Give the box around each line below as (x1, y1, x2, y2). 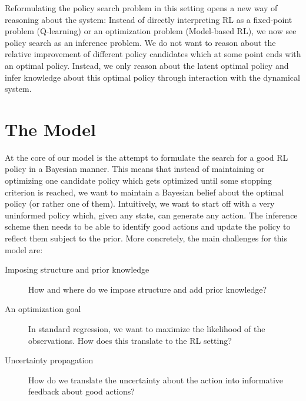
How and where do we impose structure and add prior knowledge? (28, 283, 267, 295)
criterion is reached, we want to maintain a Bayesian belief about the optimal (5, 185, 284, 198)
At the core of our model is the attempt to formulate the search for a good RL (5, 151, 288, 163)
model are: (5, 243, 43, 256)
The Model (5, 117, 96, 141)
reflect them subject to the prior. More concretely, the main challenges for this (5, 232, 287, 244)
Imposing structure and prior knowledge (5, 263, 149, 276)
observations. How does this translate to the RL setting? (28, 334, 232, 346)
